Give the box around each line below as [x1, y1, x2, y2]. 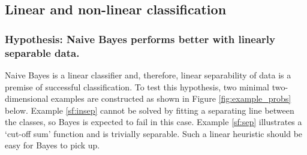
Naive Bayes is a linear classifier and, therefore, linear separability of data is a [5, 68, 291, 81]
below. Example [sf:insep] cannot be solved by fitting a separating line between [5, 104, 294, 116]
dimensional [5, 92, 49, 105]
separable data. [5, 45, 80, 60]
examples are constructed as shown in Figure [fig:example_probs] [51, 92, 291, 105]
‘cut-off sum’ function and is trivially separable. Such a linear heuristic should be [5, 127, 303, 139]
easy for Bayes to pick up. [5, 139, 100, 151]
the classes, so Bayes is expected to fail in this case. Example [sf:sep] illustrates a [5, 116, 302, 128]
